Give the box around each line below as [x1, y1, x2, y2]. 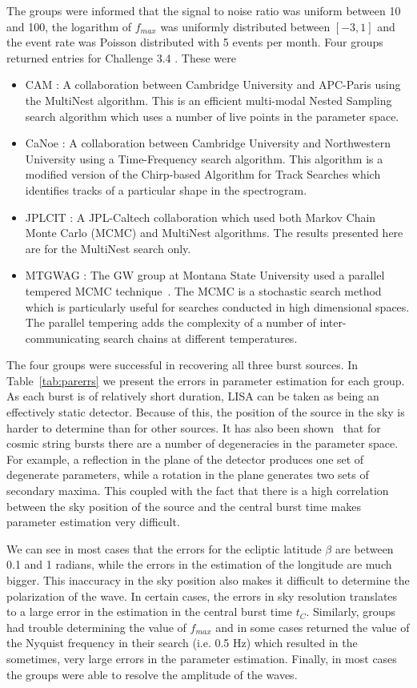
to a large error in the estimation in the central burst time [6, 603, 292, 620]
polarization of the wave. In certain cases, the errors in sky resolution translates [6, 587, 398, 604]
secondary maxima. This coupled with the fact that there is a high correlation [6, 482, 389, 499]
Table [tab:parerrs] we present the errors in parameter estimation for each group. [6, 372, 405, 388]
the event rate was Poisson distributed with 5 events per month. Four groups [6, 34, 383, 50]
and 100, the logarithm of [6, 18, 132, 34]
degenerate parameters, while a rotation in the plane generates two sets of [6, 466, 369, 483]
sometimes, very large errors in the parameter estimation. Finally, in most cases [6, 650, 397, 666]
